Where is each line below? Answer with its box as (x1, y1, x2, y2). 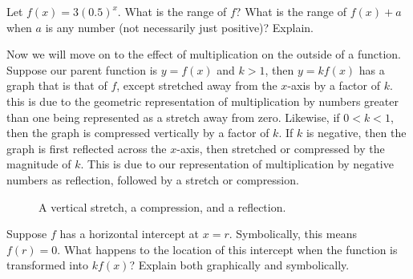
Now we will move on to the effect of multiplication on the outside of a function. (6, 46, 401, 63)
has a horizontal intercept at (59, 225, 200, 242)
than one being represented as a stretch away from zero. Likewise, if (6, 108, 340, 125)
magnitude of (6, 156, 71, 172)
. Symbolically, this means (229, 225, 357, 242)
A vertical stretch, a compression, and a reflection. (38, 198, 286, 215)
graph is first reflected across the (6, 139, 167, 156)
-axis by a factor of (287, 77, 380, 94)
